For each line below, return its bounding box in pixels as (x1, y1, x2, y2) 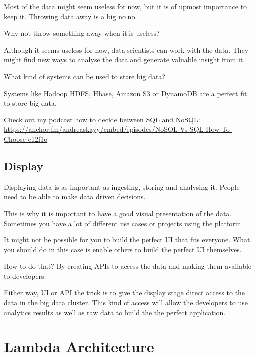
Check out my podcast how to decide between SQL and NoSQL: (4, 114, 200, 124)
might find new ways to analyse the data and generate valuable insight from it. (4, 54, 245, 65)
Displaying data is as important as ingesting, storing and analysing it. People (4, 181, 240, 192)
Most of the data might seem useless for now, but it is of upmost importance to (4, 1, 247, 11)
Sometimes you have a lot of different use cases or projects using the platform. (4, 218, 243, 228)
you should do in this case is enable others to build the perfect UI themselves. (4, 244, 242, 254)
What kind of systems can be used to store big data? (4, 71, 165, 81)
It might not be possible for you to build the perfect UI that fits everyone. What (4, 235, 250, 245)
